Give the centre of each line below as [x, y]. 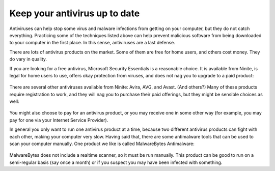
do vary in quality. [28, 59]
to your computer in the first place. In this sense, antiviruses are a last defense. [92, 43]
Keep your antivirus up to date [75, 13]
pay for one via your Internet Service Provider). [59, 120]
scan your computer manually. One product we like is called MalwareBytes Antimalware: [102, 144]
